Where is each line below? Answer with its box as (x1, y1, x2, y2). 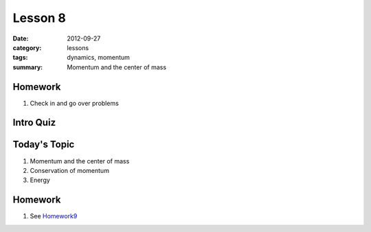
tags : (12, 54, 28, 62)
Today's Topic (12, 139, 75, 150)
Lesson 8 (12, 10, 67, 25)
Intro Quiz (12, 117, 56, 128)
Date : (12, 34, 29, 43)
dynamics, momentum (67, 54, 131, 62)
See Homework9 (30, 212, 78, 220)
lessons (67, 43, 89, 51)
